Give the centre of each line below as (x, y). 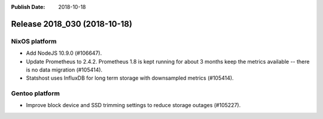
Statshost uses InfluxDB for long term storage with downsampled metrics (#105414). (130, 78)
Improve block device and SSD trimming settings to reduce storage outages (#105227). (133, 105)
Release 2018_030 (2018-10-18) (72, 24)
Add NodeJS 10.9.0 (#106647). (64, 53)
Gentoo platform (35, 93)
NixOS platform (34, 41)
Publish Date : (28, 7)
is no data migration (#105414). (64, 70)
